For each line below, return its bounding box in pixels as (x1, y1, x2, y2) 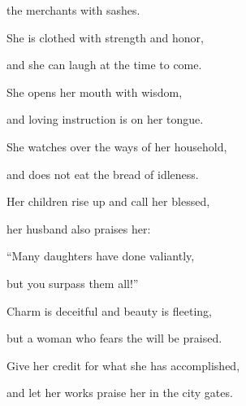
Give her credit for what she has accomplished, (6, 356, 240, 373)
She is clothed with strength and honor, (6, 28, 204, 46)
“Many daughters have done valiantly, (6, 247, 195, 264)
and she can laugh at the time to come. (6, 56, 202, 73)
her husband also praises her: (6, 220, 151, 237)
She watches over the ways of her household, (6, 138, 227, 155)
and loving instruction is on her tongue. (6, 111, 204, 128)
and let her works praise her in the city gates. (6, 384, 233, 401)
